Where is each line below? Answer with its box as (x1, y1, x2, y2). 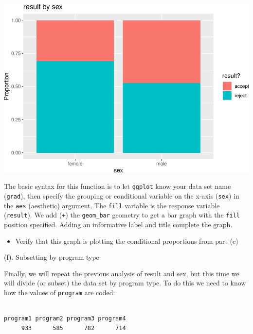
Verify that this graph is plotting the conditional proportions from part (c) (15, 235, 238, 246)
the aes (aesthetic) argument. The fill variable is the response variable (4, 200, 220, 210)
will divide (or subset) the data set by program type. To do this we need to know (4, 278, 246, 288)
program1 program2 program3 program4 (4, 315, 126, 322)
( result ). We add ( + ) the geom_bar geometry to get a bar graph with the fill (4, 210, 240, 220)
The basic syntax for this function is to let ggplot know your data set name (4, 181, 231, 191)
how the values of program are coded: (4, 287, 115, 297)
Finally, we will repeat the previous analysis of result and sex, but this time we (4, 268, 239, 278)
